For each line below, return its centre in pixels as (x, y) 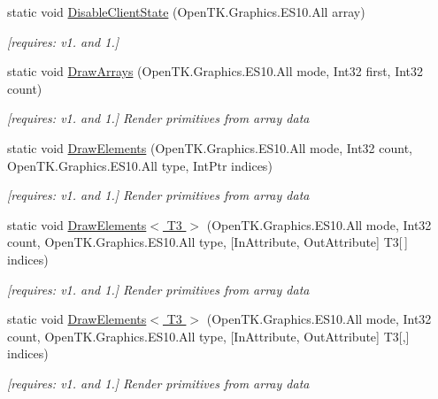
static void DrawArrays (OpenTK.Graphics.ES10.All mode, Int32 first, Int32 (215, 71)
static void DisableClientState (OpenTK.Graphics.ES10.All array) (186, 12)
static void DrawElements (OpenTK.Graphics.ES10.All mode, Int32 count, (210, 147)
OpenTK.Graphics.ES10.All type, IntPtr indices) (140, 165)
